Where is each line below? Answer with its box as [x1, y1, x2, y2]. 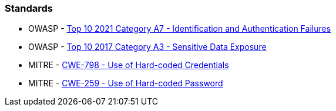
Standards [5, 2, 53, 14]
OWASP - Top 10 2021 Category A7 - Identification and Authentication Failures [28, 23, 331, 34]
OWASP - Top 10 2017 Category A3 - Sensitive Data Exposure [28, 42, 267, 52]
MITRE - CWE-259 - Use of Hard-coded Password [28, 78, 223, 89]
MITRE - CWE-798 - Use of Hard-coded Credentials [28, 60, 229, 70]
